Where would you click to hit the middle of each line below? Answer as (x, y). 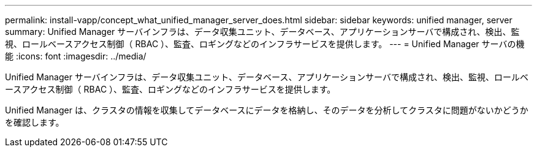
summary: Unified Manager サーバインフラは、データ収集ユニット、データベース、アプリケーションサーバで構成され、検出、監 (262, 32)
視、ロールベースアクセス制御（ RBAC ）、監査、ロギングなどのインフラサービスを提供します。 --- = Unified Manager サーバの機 (265, 44)
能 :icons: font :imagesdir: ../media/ (76, 56)
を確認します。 (35, 122)
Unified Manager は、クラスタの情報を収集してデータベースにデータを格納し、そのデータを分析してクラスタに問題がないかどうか (267, 110)
